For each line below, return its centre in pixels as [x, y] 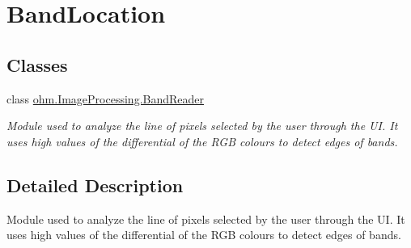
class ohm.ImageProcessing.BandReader [106, 98]
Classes [37, 64]
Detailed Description [95, 185]
